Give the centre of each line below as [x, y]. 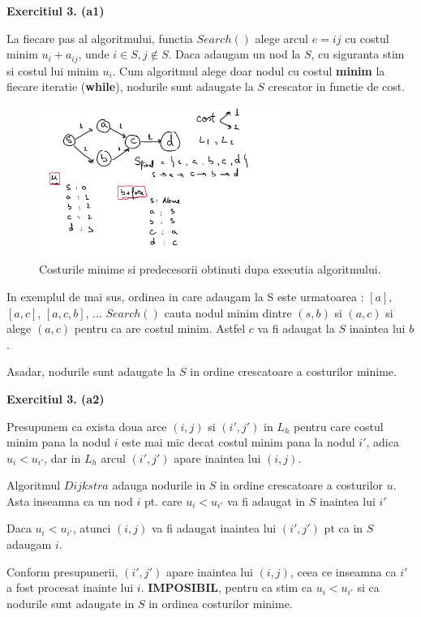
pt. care [163, 501]
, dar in [62, 457]
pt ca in [344, 528]
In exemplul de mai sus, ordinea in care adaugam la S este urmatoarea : [185, 296]
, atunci [92, 528]
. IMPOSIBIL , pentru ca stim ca [227, 587]
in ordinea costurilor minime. [221, 603]
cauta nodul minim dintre [228, 312]
